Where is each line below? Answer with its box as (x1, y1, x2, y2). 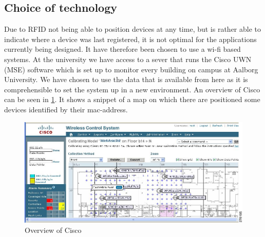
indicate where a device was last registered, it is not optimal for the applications (4, 33, 257, 44)
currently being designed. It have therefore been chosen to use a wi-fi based (4, 44, 241, 54)
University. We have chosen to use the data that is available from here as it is (4, 74, 248, 85)
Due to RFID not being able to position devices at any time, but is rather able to (4, 24, 261, 34)
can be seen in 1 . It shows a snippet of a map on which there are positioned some (4, 94, 260, 105)
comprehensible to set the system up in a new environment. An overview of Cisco (4, 84, 260, 94)
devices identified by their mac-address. (4, 104, 128, 114)
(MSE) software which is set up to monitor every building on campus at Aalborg (4, 64, 258, 74)
